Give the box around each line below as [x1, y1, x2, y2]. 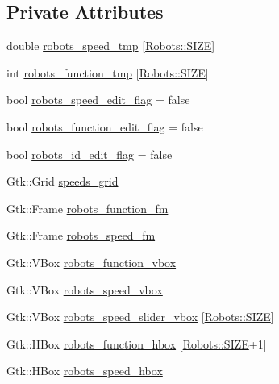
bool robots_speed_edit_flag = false [6, 91, 190, 108]
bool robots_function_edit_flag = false [6, 118, 203, 135]
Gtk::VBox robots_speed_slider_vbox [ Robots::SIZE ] [6, 308, 274, 325]
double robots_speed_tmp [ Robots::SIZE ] [6, 37, 215, 54]
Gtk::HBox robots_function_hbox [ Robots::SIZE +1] [6, 335, 267, 352]
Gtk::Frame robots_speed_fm [6, 227, 156, 244]
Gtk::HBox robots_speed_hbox [6, 362, 163, 379]
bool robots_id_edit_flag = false [6, 145, 173, 162]
